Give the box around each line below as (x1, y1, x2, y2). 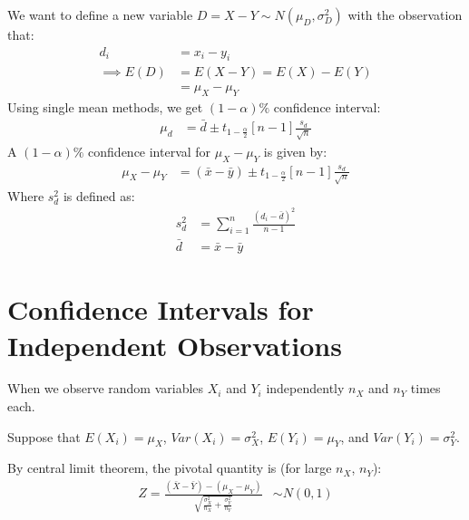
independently (266, 379, 345, 398)
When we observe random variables (7, 379, 204, 398)
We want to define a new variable (7, 5, 193, 24)
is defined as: (63, 186, 135, 205)
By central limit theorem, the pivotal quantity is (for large (7, 458, 332, 477)
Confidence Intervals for (7, 291, 314, 328)
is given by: (263, 142, 327, 161)
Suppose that (7, 427, 81, 446)
